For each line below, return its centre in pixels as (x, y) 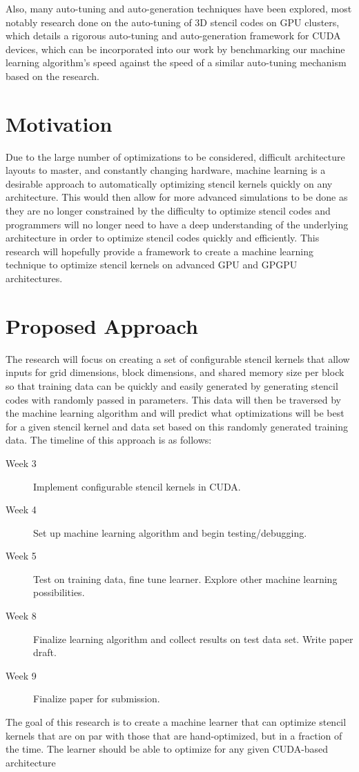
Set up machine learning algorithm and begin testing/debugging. (170, 532)
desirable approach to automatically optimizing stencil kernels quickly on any (169, 183)
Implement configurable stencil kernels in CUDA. (137, 486)
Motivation (59, 123)
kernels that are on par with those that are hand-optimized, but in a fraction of (174, 735)
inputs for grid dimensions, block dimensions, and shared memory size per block (175, 372)
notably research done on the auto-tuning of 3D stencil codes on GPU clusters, (173, 22)
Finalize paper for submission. (97, 699)
